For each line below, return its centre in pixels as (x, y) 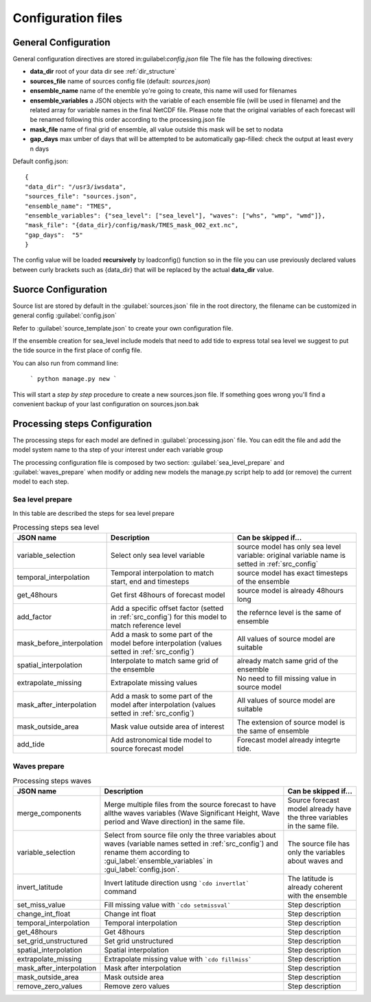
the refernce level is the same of (289, 613)
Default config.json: (41, 161)
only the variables (316, 853)
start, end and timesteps (150, 582)
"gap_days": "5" (54, 235)
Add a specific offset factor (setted (167, 608)
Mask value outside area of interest (167, 727)
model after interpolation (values (163, 704)
